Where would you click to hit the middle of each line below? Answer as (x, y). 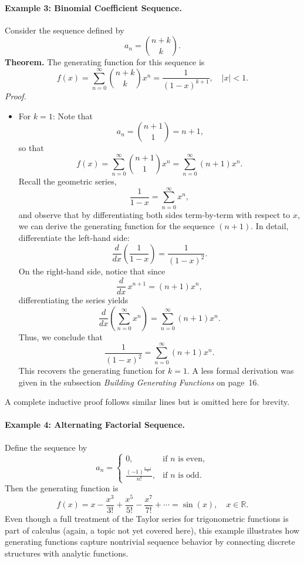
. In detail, (270, 226)
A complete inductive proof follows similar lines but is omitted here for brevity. (147, 402)
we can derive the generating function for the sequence (116, 226)
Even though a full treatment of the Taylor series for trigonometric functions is (147, 518)
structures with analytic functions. (67, 553)
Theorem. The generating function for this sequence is (105, 62)
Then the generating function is (62, 488)
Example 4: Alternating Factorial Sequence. (95, 425)
